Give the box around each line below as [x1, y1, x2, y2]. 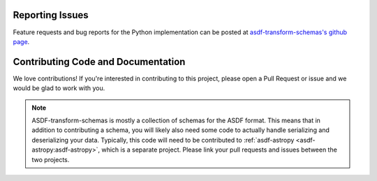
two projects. [31, 155, 70, 164]
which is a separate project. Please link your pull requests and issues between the [101, 145, 338, 154]
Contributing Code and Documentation [13, 56, 186, 68]
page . [13, 37, 30, 45]
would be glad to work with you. [13, 84, 105, 92]
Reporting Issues [13, 9, 89, 21]
